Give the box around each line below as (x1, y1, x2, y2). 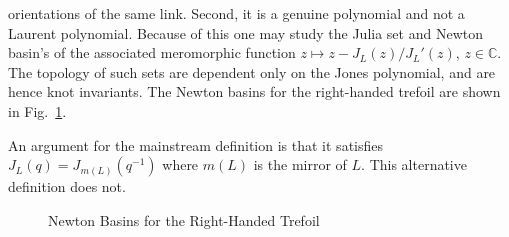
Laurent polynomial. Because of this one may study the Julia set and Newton (8, 22, 483, 43)
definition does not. (8, 176, 126, 197)
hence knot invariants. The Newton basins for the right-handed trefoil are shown (8, 81, 501, 102)
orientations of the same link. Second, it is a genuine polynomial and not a (8, 3, 465, 23)
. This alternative (361, 154, 467, 175)
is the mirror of (253, 154, 347, 175)
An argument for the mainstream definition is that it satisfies (8, 134, 384, 155)
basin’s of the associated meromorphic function (8, 42, 296, 63)
